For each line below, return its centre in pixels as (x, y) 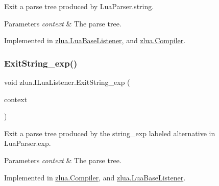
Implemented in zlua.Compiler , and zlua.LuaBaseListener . (95, 177)
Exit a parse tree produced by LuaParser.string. (79, 6)
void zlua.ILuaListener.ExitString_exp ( (67, 82)
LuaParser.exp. (28, 143)
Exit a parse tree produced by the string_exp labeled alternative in (110, 133)
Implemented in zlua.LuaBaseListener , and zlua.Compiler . (95, 40)
